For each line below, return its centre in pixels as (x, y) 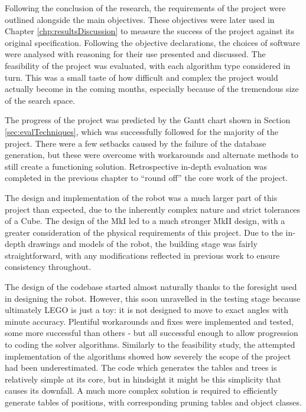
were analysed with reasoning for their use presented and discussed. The (135, 54)
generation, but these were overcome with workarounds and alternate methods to (152, 155)
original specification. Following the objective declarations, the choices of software (152, 42)
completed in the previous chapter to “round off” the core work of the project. (147, 178)
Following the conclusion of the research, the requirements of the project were (145, 8)
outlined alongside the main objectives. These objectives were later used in (140, 19)
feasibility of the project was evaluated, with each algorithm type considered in (148, 65)
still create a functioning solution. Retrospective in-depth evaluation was (136, 166)
